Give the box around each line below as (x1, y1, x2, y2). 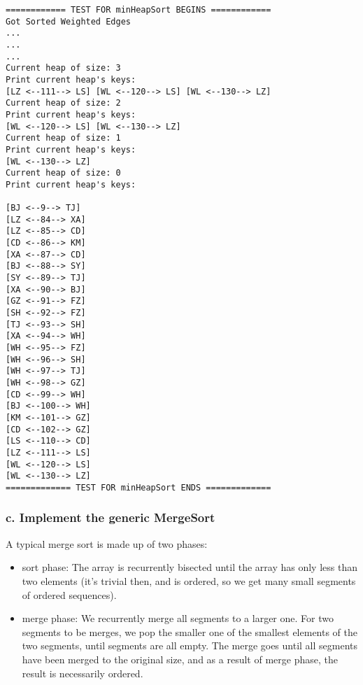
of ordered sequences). (22, 587, 117, 602)
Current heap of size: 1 (6, 133, 121, 143)
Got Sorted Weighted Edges (6, 16, 131, 27)
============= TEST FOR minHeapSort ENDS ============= (6, 482, 271, 493)
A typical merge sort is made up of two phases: (6, 536, 208, 551)
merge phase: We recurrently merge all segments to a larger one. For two (22, 611, 334, 626)
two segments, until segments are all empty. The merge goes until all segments (22, 638, 358, 653)
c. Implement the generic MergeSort (6, 509, 215, 526)
